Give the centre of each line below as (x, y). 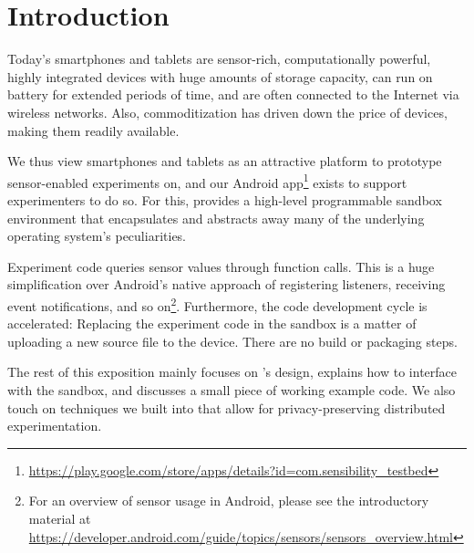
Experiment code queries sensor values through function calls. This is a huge (221, 266)
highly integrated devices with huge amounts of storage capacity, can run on (220, 76)
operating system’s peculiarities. (97, 236)
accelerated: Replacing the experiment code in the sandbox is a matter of (212, 323)
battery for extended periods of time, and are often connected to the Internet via (233, 94)
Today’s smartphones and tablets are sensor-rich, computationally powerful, (219, 59)
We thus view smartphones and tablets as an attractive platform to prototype (225, 161)
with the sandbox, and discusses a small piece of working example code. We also (232, 389)
